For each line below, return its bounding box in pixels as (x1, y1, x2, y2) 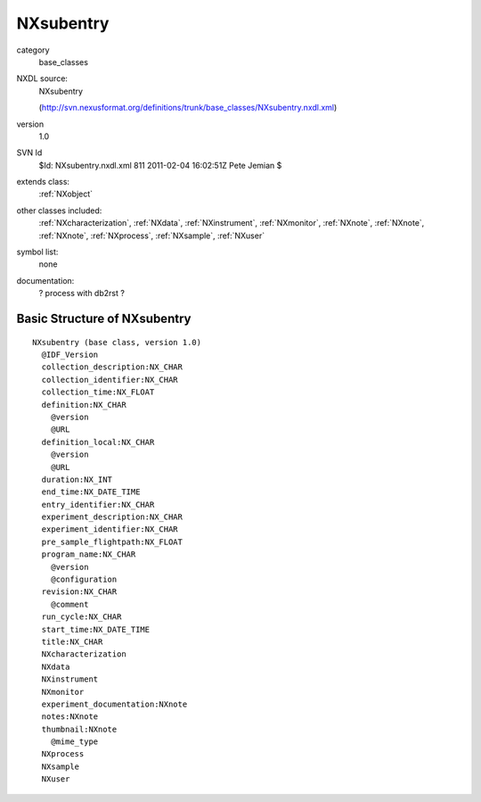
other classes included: (16, 205, 102, 216)
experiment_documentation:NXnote (41, 699, 188, 709)
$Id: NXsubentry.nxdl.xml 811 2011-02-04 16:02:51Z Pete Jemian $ (38, 160, 282, 170)
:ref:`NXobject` (38, 188, 94, 200)
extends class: (16, 177, 70, 187)
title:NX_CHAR (41, 636, 103, 647)
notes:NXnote (41, 712, 99, 722)
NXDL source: (16, 73, 69, 84)
